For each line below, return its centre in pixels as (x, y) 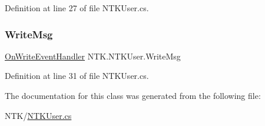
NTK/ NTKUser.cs (38, 115)
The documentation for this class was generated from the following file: (133, 95)
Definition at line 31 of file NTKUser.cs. (77, 76)
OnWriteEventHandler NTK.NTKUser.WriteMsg (93, 56)
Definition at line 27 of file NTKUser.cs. (77, 8)
